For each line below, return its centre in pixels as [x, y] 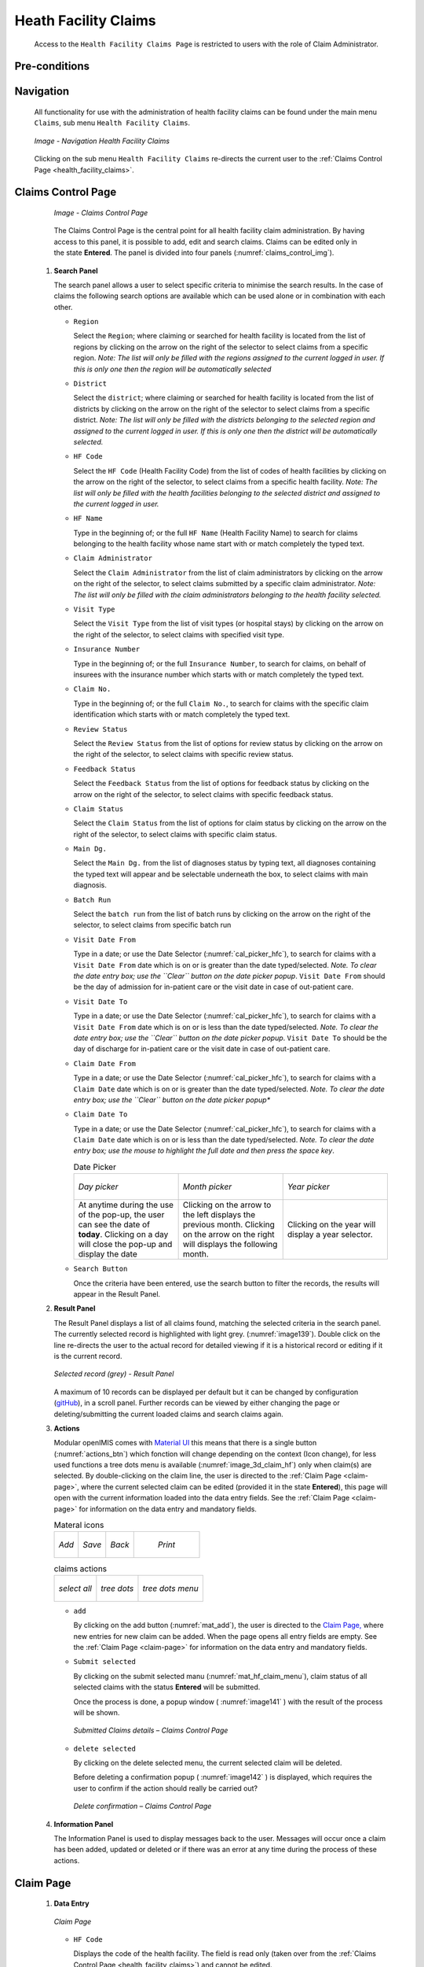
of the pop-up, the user [121, 1215]
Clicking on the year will [331, 1225]
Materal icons [79, 1525]
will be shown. [97, 1712]
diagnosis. [90, 885]
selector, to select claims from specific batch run [152, 925]
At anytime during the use [126, 1205]
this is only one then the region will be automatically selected [172, 369]
